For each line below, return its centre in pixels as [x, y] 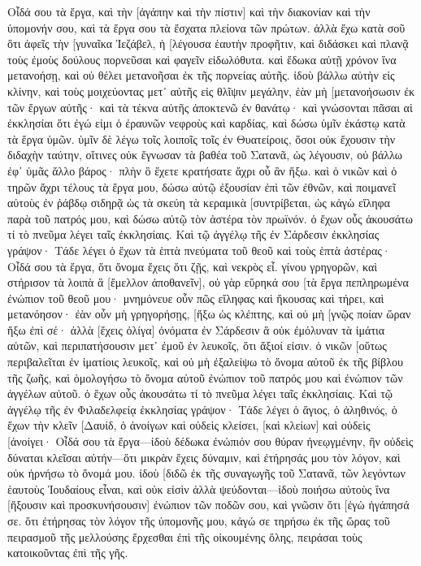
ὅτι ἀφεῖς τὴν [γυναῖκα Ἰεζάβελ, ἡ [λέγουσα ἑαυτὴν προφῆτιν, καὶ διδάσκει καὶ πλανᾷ [208, 43]
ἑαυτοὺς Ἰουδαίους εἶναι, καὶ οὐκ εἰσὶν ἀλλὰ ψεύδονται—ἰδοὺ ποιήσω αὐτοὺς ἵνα [199, 488]
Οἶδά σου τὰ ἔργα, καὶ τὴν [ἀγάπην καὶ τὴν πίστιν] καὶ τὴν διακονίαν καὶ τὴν [189, 11]
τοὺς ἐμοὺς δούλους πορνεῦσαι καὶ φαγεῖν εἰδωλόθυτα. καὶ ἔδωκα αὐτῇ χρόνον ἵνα [202, 59]
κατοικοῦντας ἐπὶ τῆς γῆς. [68, 553]
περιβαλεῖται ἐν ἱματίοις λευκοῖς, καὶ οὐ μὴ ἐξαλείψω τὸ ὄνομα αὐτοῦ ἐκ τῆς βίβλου [205, 362]
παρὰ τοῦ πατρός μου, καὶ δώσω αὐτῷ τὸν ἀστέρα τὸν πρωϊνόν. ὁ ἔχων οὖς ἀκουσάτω [210, 218]
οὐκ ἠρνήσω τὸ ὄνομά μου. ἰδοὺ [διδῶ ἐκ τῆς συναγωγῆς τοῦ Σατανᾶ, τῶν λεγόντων [206, 473]
